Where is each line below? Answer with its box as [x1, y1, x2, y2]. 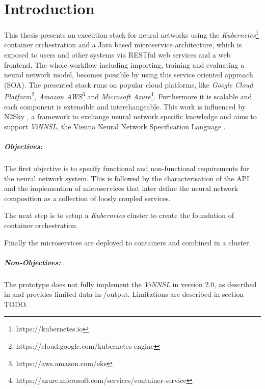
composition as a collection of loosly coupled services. [4, 192, 171, 203]
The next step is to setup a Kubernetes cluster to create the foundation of [4, 210, 234, 220]
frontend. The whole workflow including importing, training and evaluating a [4, 59, 245, 70]
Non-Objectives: [4, 257, 61, 267]
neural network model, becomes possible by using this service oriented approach [4, 69, 253, 80]
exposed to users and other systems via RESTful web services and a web [4, 49, 231, 60]
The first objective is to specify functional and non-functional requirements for [4, 162, 249, 173]
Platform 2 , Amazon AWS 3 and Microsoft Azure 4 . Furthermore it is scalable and [4, 90, 252, 101]
